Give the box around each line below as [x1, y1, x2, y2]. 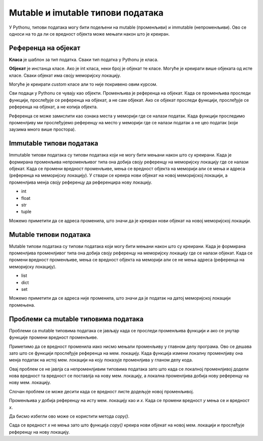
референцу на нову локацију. [9, 429, 70, 435]
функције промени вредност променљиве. [9, 334, 98, 341]
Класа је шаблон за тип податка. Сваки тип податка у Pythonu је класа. [9, 57, 158, 62]
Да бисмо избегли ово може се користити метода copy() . [9, 413, 130, 419]
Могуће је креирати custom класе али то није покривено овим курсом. [9, 81, 158, 87]
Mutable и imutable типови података [9, 7, 164, 18]
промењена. [9, 302, 35, 308]
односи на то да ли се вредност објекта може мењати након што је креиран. [9, 31, 170, 37]
